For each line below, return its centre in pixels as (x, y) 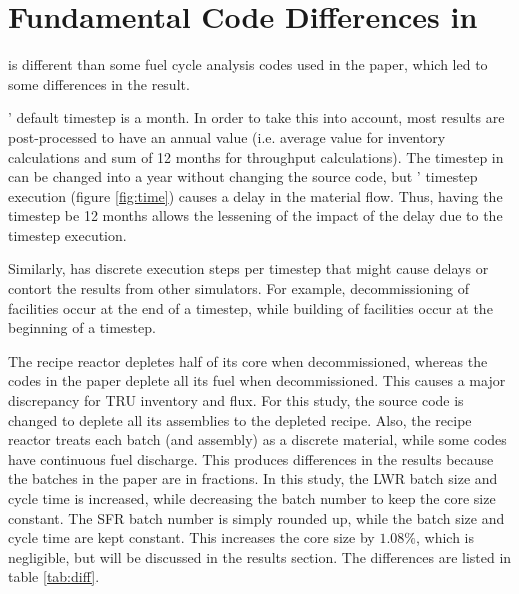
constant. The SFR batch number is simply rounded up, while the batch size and (256, 517)
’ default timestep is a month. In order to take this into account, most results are (256, 117)
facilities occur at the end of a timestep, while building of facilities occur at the (250, 307)
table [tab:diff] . (54, 576)
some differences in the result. (99, 83)
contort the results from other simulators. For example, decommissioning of (238, 288)
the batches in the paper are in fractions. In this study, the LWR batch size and (253, 478)
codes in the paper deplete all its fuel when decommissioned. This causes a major (257, 380)
